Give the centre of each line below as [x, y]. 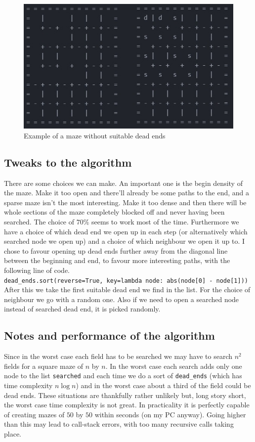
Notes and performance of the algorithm [109, 335]
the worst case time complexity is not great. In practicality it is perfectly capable [127, 405]
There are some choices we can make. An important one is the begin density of [123, 183]
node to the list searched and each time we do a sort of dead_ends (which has [123, 376]
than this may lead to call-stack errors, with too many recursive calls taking [119, 424]
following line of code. [37, 270]
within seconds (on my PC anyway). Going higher [170, 414]
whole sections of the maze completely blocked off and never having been [114, 212]
